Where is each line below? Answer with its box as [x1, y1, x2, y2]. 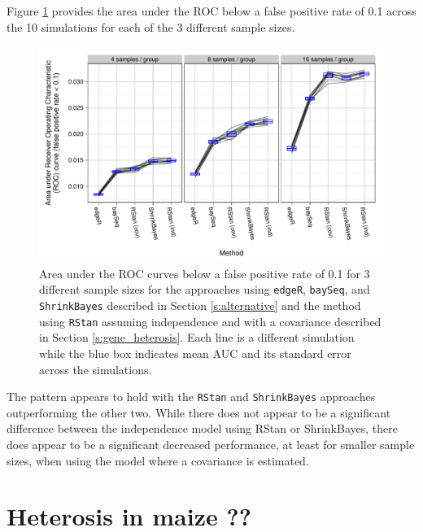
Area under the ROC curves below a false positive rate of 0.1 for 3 [39, 264, 370, 281]
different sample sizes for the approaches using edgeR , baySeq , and [39, 281, 370, 298]
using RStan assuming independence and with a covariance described [39, 312, 382, 329]
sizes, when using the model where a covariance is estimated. [7, 451, 309, 469]
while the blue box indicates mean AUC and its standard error [39, 344, 351, 361]
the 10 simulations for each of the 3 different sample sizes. [7, 18, 295, 35]
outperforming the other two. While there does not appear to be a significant [7, 403, 391, 421]
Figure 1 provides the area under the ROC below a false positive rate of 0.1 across [7, 2, 416, 19]
